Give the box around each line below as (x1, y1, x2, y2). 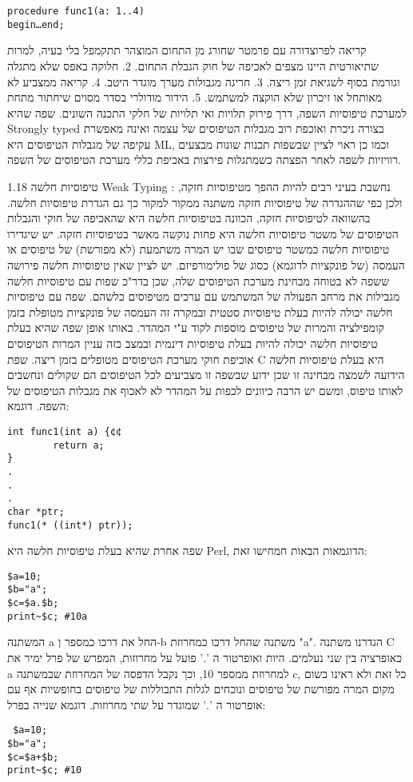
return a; (53, 439, 105, 451)
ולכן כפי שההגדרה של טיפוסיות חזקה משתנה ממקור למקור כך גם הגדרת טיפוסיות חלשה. (7, 194, 403, 210)
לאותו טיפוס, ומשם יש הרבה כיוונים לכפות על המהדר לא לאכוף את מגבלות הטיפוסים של (7, 381, 403, 398)
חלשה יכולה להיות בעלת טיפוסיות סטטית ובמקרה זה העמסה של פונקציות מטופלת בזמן (7, 303, 393, 320)
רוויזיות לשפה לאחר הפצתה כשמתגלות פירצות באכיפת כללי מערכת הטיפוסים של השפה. (7, 151, 401, 168)
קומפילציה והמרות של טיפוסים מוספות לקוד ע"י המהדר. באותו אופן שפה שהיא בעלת (7, 319, 384, 336)
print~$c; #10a (7, 610, 88, 622)
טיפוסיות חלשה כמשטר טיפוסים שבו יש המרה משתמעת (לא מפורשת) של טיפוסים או (7, 241, 390, 257)
